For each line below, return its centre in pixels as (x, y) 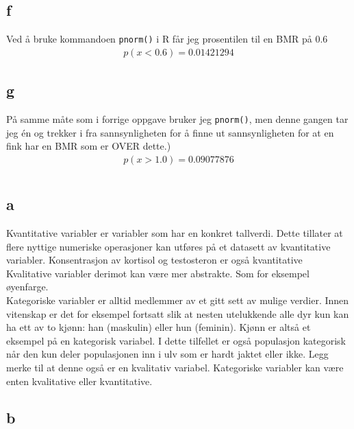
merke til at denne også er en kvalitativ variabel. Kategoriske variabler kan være (175, 367)
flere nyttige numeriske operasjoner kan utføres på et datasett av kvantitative (168, 246)
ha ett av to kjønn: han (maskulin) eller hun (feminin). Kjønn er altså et (159, 327)
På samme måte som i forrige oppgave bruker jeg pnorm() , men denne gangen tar (177, 119)
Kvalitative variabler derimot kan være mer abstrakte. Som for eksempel (158, 273)
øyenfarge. (27, 287)
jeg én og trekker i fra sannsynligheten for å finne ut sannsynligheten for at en (170, 132)
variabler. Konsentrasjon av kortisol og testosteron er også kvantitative (154, 260)
